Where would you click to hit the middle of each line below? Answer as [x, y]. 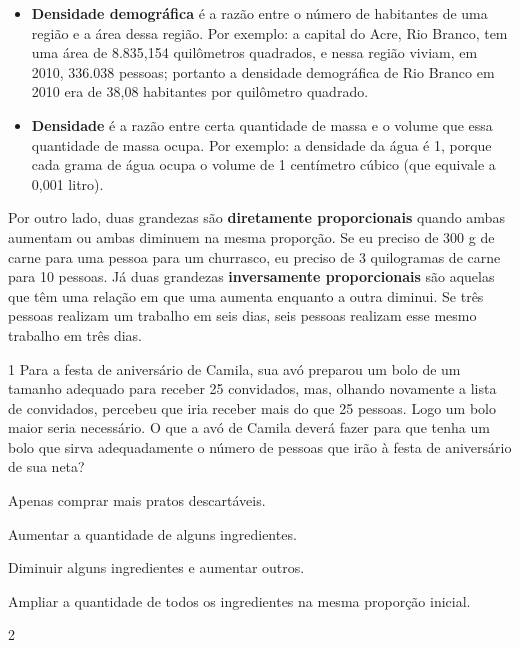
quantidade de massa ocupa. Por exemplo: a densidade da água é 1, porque [261, 144]
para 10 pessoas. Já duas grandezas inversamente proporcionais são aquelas [251, 276]
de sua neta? [46, 466]
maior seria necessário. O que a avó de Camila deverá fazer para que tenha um [249, 427]
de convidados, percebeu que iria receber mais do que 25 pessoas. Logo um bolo [252, 407]
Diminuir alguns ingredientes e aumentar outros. [156, 567]
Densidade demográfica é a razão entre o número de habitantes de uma [259, 13]
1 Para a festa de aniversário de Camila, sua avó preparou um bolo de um [234, 368]
